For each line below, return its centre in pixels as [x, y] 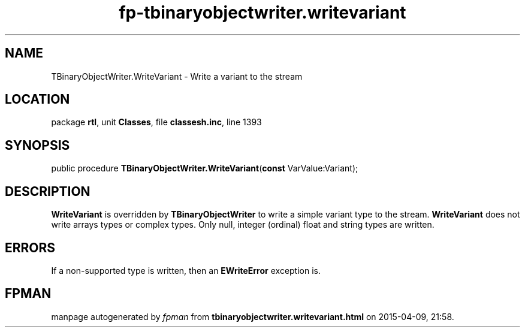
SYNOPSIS [37, 145]
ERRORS [30, 248]
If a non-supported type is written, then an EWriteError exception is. [186, 270]
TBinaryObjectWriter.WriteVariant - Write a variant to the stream [177, 76]
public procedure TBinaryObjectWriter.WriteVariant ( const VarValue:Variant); [205, 168]
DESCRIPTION [48, 191]
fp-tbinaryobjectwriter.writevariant [262, 13]
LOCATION [37, 99]
